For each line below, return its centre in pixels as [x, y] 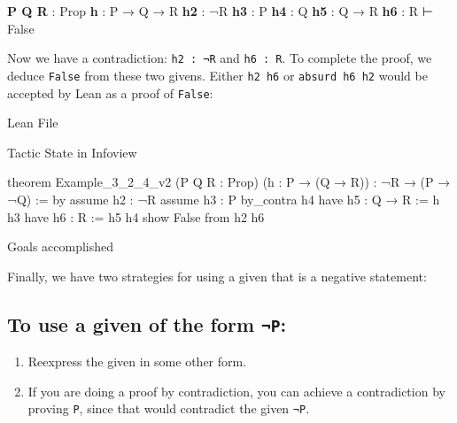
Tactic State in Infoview [72, 152]
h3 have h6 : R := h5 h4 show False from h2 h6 [136, 216]
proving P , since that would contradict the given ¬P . [169, 408]
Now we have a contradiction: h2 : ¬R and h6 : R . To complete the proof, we [220, 58]
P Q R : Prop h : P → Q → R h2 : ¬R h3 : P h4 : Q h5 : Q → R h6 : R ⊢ [221, 11]
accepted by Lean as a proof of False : [110, 92]
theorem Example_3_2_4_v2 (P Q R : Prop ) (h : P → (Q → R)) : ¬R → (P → [229, 182]
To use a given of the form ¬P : [147, 323]
